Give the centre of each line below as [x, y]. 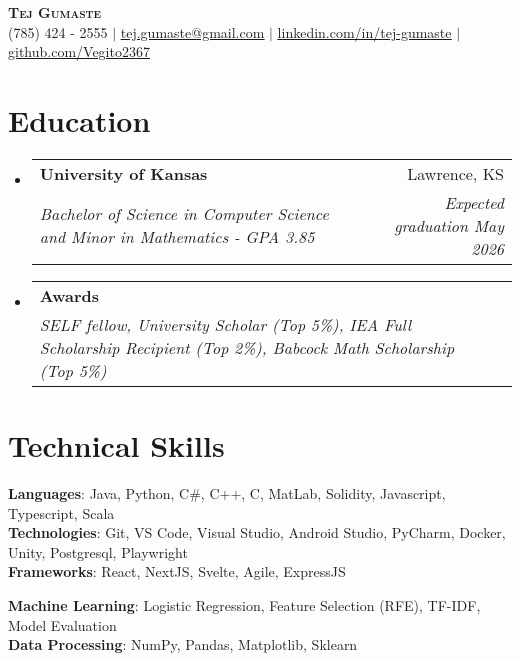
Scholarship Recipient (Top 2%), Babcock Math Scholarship [247, 347]
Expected [474, 202]
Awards [69, 295]
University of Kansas [123, 173]
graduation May [449, 225]
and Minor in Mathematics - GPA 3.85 [177, 237]
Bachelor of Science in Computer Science [184, 214]
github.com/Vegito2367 [79, 51]
